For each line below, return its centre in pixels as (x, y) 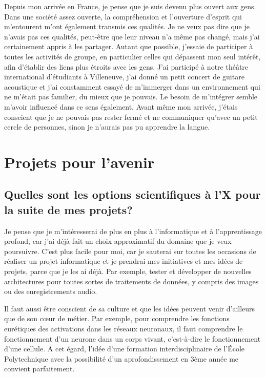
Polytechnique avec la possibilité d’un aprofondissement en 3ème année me (121, 358)
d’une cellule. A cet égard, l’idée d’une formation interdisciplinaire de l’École (125, 349)
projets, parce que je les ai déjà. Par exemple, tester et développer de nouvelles (128, 271)
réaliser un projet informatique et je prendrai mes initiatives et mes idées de (124, 261)
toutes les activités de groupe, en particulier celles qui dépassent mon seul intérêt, (132, 56)
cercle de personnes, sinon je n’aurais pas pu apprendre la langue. (107, 127)
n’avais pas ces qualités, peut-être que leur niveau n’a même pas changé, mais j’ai (132, 36)
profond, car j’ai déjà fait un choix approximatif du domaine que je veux (118, 241)
